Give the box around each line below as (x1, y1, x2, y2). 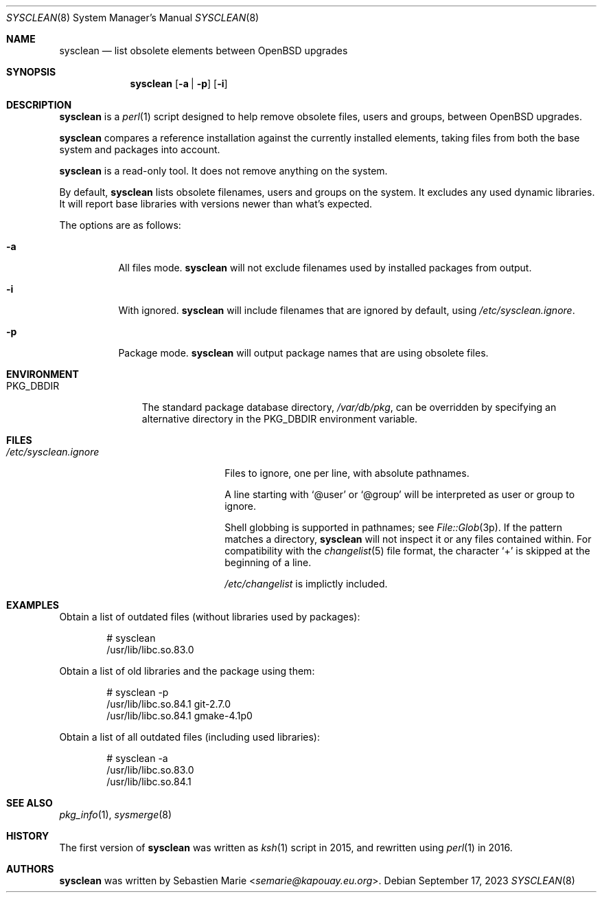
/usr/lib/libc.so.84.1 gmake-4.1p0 (106, 710, 253, 721)
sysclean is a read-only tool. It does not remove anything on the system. (59, 165, 388, 177)
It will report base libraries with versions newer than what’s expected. (59, 198, 373, 210)
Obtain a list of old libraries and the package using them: (59, 665, 315, 677)
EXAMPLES (6, 599, 59, 611)
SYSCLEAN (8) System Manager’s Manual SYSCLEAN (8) (6, 12, 259, 23)
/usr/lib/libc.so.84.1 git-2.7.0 (106, 698, 231, 710)
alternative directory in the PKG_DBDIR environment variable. (141, 413, 418, 425)
